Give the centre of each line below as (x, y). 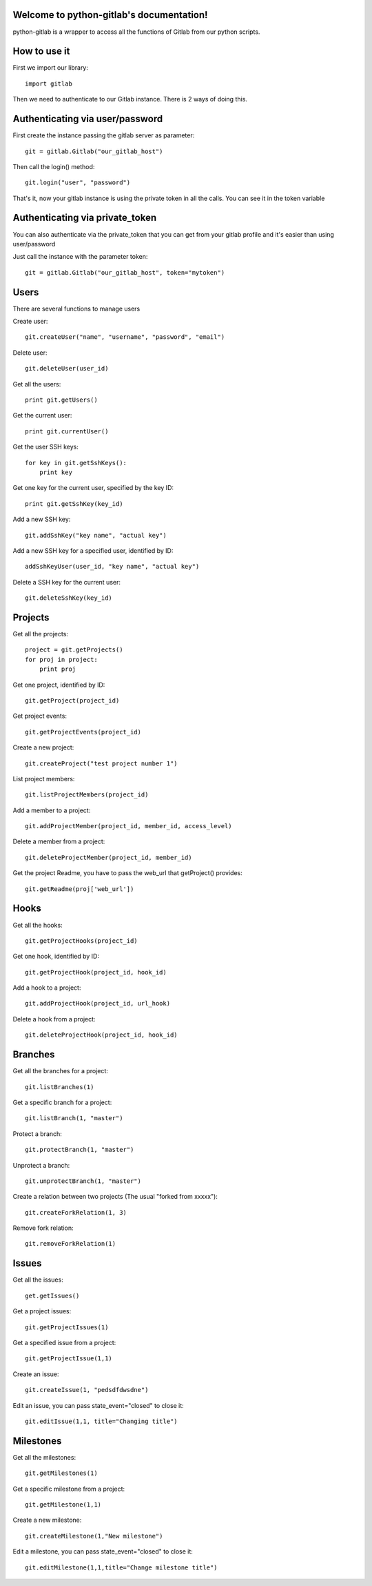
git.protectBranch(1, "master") (80, 1150)
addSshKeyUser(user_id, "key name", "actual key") (112, 567)
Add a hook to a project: (47, 988)
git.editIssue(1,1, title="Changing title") (102, 1421)
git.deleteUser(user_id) (67, 369)
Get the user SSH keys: (45, 447)
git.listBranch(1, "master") (74, 1118)
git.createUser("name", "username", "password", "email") (125, 337)
